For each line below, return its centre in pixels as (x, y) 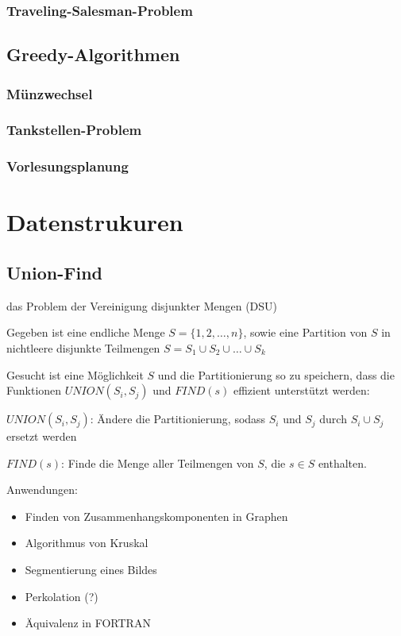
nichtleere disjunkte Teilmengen (83, 347)
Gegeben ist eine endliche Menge (86, 332)
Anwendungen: (42, 490)
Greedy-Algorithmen (93, 54)
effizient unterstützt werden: (301, 390)
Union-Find (54, 272)
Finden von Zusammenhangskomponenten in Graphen (156, 516)
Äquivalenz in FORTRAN (88, 623)
